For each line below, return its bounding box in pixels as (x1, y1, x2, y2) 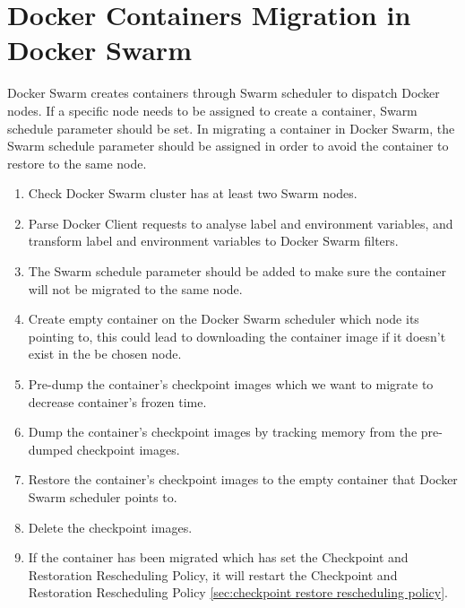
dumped (28, 439, 73, 458)
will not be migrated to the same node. (28, 279, 243, 298)
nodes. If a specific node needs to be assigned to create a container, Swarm (7, 100, 418, 119)
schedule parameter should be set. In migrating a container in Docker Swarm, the (7, 118, 455, 137)
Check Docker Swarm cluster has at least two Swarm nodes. (28, 184, 357, 203)
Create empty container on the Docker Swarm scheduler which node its (28, 309, 419, 328)
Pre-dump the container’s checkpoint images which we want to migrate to (28, 375, 434, 394)
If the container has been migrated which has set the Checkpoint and (28, 548, 409, 567)
